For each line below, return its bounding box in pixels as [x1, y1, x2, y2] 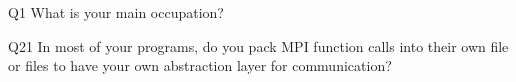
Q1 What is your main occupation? [8, 2, 224, 22]
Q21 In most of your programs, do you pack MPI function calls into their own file [8, 35, 509, 56]
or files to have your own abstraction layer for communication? [8, 55, 392, 76]
